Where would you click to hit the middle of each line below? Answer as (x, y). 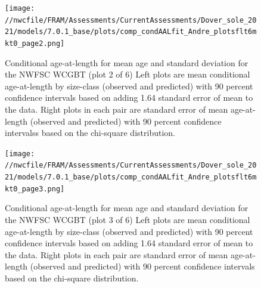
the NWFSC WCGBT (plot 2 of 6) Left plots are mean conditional (128, 74)
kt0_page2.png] (35, 43)
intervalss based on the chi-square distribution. (90, 133)
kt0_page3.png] (35, 189)
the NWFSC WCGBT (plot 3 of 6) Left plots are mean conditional (128, 219)
